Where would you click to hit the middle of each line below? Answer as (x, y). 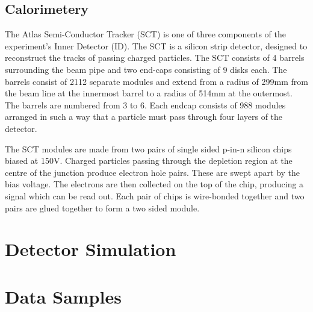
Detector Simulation (91, 249)
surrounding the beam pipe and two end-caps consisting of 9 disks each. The (146, 69)
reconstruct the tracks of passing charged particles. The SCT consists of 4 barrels (155, 58)
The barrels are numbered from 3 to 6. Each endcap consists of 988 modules (145, 105)
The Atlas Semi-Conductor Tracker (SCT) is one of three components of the (146, 34)
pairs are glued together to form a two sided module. (102, 207)
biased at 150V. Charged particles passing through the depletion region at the (149, 161)
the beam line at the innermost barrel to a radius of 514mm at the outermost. (149, 93)
